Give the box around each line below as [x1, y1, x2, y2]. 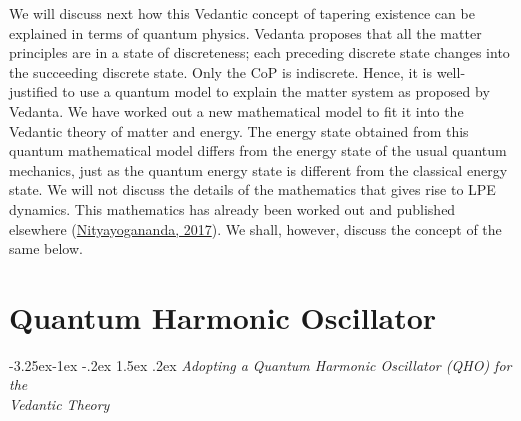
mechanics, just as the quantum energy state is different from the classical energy [9, 159, 508, 180]
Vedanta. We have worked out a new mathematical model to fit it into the [9, 100, 464, 121]
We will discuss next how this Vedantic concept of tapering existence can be [9, 3, 475, 23]
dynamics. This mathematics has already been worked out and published [9, 198, 456, 219]
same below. [9, 238, 83, 259]
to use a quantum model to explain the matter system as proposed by [62, 81, 490, 102]
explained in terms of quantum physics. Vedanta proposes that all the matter [9, 22, 482, 43]
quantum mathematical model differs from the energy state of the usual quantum [9, 140, 507, 161]
